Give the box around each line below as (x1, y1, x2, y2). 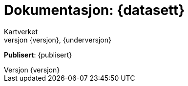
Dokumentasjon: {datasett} (4, 2, 185, 18)
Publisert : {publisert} (4, 50, 72, 59)
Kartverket (4, 27, 38, 36)
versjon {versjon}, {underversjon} (4, 35, 111, 44)
